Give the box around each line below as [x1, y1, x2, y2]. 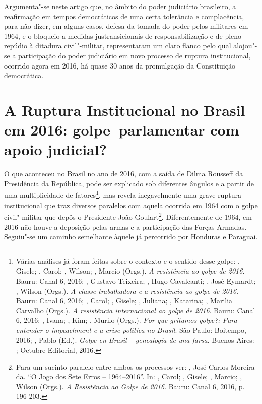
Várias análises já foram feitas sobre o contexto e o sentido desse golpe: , [16, 255, 240, 266]
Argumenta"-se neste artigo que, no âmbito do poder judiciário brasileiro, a [4, 1, 236, 11]
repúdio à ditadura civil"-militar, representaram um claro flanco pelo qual [4, 40, 231, 51]
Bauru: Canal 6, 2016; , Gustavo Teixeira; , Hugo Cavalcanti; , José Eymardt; [16, 275, 256, 286]
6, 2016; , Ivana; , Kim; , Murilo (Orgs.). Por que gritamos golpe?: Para [16, 315, 237, 325]
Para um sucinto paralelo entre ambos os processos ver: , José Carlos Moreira [16, 361, 255, 372]
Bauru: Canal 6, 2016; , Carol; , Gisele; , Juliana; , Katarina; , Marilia [16, 295, 233, 306]
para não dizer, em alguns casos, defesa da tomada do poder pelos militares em [4, 21, 248, 31]
